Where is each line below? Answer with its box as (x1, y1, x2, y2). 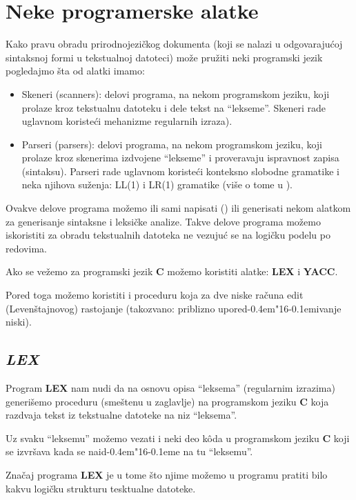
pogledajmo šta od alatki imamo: (6, 63, 145, 78)
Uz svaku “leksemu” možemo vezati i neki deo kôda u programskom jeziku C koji (6, 430, 350, 445)
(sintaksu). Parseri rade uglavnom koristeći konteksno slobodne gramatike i (21, 163, 339, 178)
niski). (6, 314, 32, 329)
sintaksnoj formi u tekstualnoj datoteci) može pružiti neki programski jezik (6, 50, 323, 64)
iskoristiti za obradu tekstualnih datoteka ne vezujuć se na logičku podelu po (6, 228, 330, 242)
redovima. (6, 241, 47, 255)
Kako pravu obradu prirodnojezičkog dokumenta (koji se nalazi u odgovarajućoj (6, 37, 343, 51)
